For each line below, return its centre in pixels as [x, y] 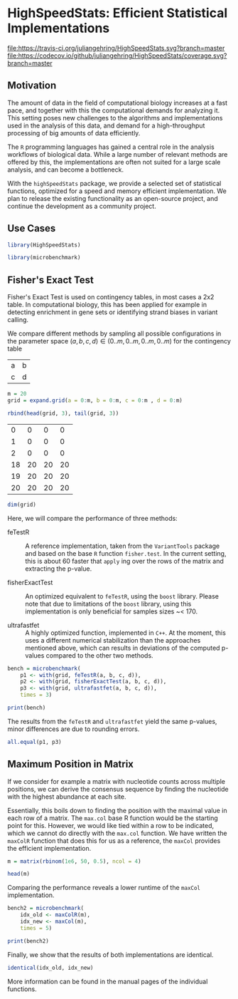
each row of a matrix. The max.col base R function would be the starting [113, 818]
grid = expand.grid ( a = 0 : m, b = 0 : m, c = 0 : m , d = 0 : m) [95, 400]
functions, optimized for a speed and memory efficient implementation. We [117, 191]
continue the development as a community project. [82, 206]
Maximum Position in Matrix [70, 764]
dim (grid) [22, 504]
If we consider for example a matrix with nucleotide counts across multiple [117, 781]
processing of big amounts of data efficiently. [74, 133]
